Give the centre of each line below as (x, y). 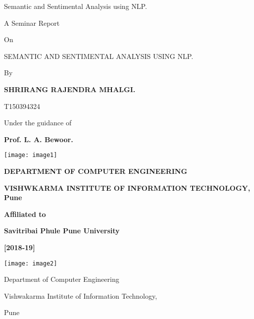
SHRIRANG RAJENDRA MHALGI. (70, 89)
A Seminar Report (32, 23)
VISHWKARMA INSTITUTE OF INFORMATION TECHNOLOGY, (127, 187)
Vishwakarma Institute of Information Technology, (81, 295)
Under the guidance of (38, 123)
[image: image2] (31, 263)
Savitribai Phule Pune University (62, 231)
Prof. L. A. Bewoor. (39, 139)
